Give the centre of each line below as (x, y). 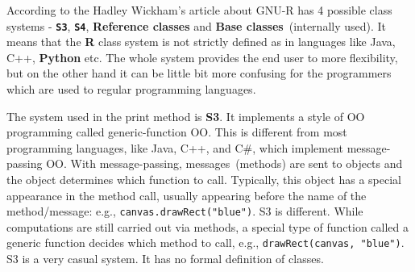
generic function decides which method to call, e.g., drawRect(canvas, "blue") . (205, 243)
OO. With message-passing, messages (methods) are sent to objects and (224, 163)
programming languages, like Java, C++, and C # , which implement (175, 147)
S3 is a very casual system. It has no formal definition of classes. (165, 259)
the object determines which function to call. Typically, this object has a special (204, 179)
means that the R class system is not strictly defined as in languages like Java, (201, 42)
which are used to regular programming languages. (131, 89)
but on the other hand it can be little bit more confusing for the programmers (199, 73)
